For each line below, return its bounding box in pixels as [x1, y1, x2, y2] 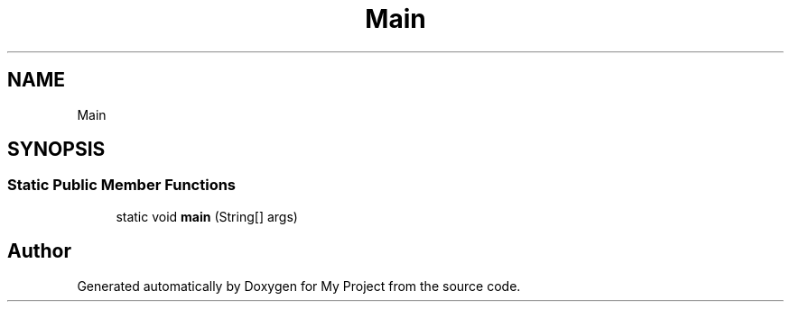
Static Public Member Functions [7, 176, 237, 195]
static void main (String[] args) [116, 208, 298, 224]
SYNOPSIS [7, 138, 106, 161]
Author [7, 240, 71, 263]
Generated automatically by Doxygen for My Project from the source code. [77, 277, 521, 294]
